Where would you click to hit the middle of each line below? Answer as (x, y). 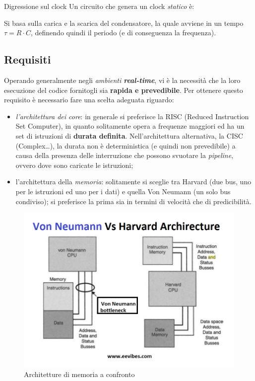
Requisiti (28, 59)
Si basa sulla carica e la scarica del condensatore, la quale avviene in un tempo (124, 23)
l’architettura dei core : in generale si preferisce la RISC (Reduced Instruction (132, 116)
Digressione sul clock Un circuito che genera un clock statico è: (99, 6)
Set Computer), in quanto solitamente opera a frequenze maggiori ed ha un (130, 126)
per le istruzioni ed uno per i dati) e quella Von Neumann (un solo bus (123, 191)
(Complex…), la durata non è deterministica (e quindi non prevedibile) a (126, 145)
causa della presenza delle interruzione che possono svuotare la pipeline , (125, 155)
